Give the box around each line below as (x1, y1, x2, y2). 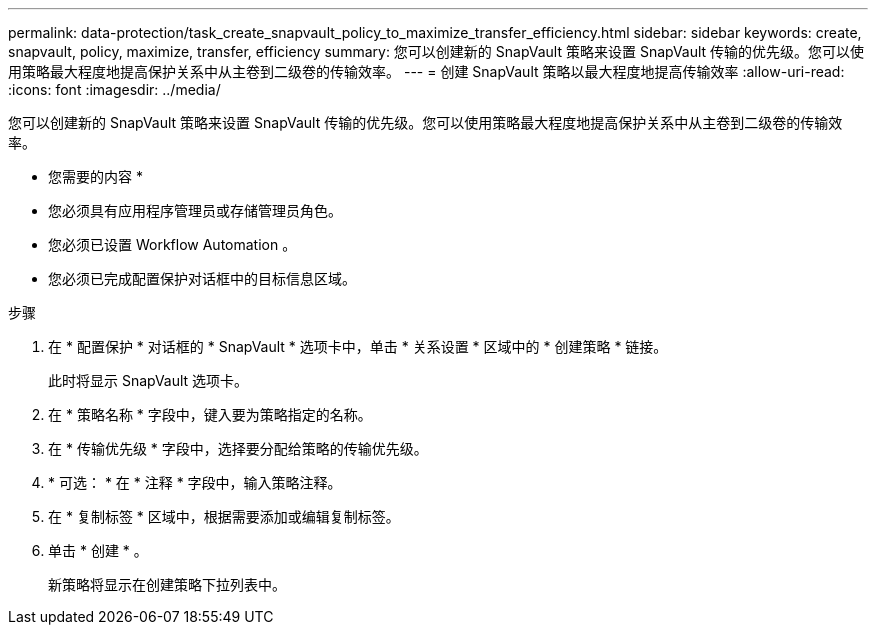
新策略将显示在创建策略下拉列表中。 (48, 576, 286, 593)
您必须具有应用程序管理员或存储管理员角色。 (48, 202, 342, 219)
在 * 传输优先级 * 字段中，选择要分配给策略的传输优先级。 (48, 440, 428, 457)
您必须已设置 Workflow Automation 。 (48, 236, 297, 253)
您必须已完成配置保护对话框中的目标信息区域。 (48, 270, 356, 287)
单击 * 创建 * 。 (48, 542, 148, 559)
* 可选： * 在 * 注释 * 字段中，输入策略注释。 (48, 474, 342, 491)
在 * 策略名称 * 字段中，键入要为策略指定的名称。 (48, 406, 372, 423)
